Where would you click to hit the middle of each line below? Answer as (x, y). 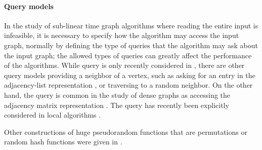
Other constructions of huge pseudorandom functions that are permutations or (126, 132)
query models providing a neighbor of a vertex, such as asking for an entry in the (130, 75)
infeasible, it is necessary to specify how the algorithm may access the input (122, 35)
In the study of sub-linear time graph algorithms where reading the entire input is (131, 25)
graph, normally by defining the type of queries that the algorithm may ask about (131, 45)
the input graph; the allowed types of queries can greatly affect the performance (128, 55)
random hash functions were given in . (63, 142)
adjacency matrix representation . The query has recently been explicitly (117, 105)
